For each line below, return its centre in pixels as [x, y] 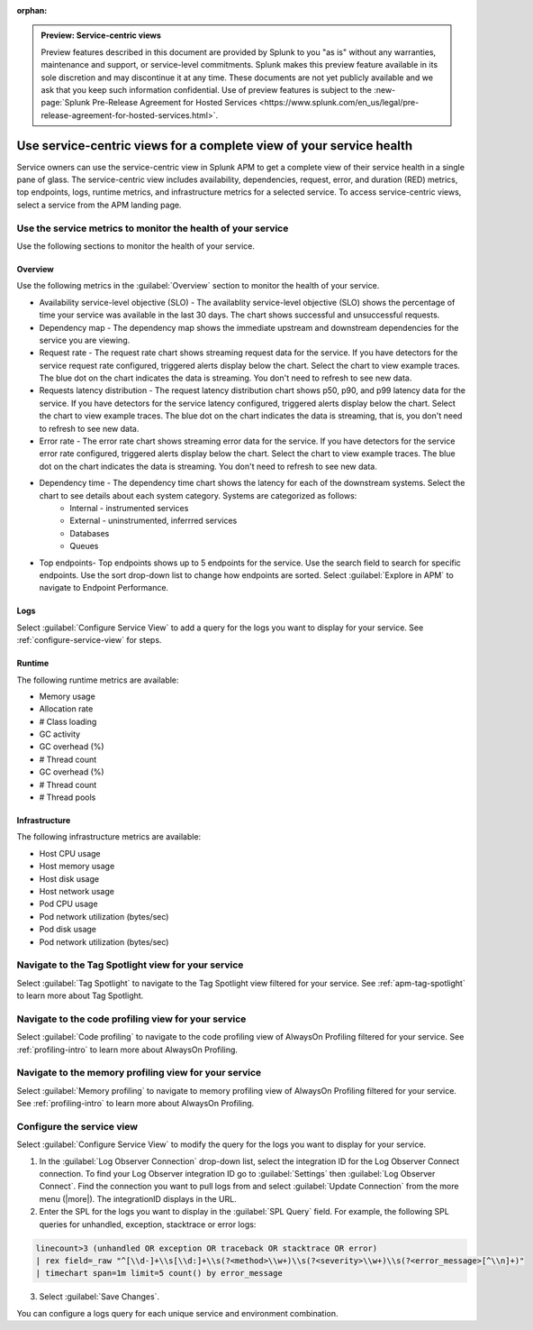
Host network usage [77, 891]
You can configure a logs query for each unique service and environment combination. [177, 1313]
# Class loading [68, 721]
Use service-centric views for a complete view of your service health [215, 146]
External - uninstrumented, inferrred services [154, 521]
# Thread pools [68, 797]
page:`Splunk [66, 103]
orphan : [32, 10]
